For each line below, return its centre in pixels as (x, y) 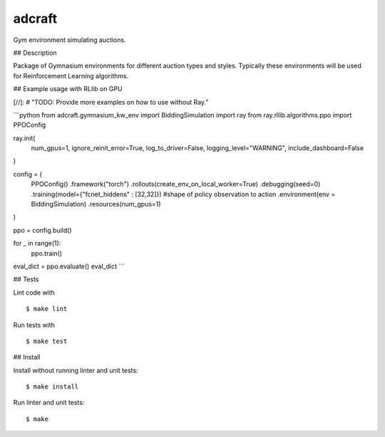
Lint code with (34, 293)
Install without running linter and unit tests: (76, 370)
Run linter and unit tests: (49, 403)
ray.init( (24, 138)
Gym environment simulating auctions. (70, 40)
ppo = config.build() (42, 230)
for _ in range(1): (37, 243)
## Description (35, 53)
